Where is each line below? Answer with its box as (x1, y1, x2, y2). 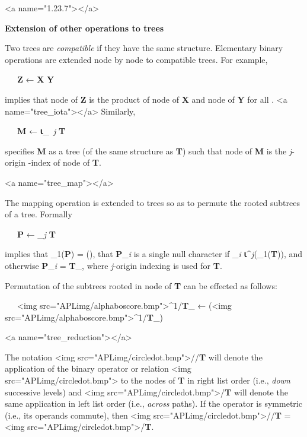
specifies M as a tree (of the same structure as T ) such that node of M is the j (5, 144, 292, 157)
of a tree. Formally (5, 208, 72, 220)
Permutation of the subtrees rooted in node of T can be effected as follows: (5, 279, 277, 292)
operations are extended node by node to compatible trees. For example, (5, 53, 268, 65)
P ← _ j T (17, 227, 56, 240)
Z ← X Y (17, 73, 55, 85)
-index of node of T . (28, 156, 101, 169)
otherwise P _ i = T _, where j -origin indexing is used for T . (5, 259, 222, 271)
